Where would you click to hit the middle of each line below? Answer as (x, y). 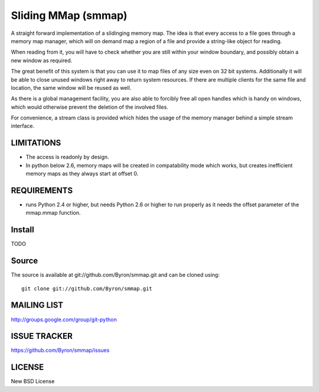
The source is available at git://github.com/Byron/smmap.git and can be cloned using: (115, 275)
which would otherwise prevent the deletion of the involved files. (89, 107)
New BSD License (33, 381)
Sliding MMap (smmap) (69, 15)
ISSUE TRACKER (42, 336)
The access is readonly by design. (67, 157)
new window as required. (42, 60)
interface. (23, 126)
